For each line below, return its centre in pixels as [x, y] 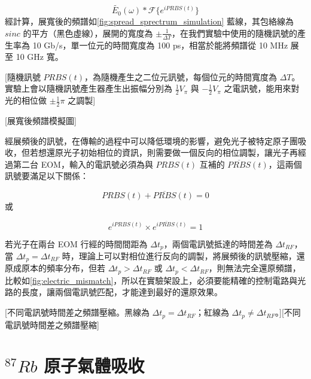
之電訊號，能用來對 [262, 88]
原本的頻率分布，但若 [63, 268]
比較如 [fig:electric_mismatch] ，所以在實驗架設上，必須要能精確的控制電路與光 [155, 280]
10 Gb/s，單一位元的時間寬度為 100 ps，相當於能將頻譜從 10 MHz [160, 45]
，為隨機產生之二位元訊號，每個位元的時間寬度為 [180, 76]
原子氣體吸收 [94, 366]
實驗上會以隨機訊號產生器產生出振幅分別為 [89, 88]
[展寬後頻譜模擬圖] [41, 121]
